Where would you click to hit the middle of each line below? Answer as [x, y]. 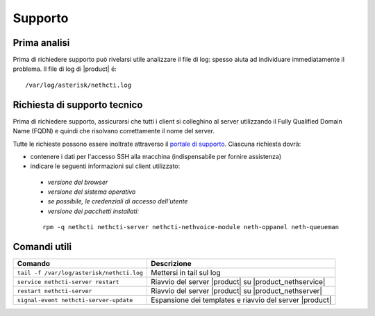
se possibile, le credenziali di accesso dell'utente [118, 201]
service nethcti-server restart [68, 282]
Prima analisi [41, 43]
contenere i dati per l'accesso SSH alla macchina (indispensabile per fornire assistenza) [156, 156]
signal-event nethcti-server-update [75, 300]
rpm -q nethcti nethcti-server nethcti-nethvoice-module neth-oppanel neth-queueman [191, 227]
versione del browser [78, 182]
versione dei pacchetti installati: [93, 211]
